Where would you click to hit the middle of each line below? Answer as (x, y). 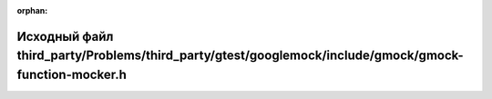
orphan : (32, 10)
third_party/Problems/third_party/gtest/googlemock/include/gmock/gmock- (240, 56)
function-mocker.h (72, 74)
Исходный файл (65, 36)
